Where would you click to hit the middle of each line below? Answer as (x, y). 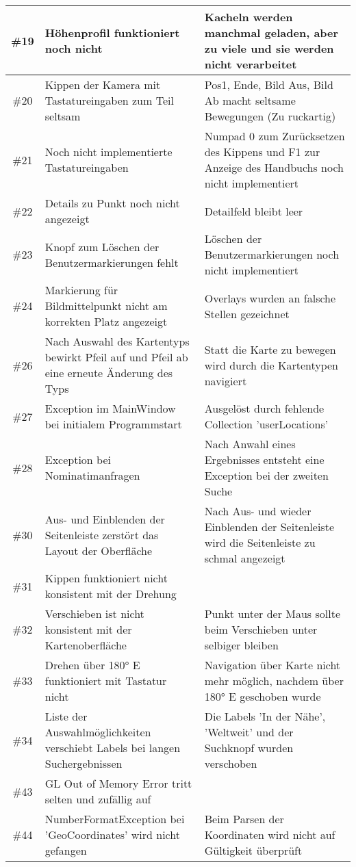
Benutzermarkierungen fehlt (112, 262)
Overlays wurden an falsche (270, 298)
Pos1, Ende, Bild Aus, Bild (269, 85)
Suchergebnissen (84, 763)
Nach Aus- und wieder (258, 511)
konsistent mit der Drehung (111, 594)
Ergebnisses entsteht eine (264, 460)
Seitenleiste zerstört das (102, 534)
